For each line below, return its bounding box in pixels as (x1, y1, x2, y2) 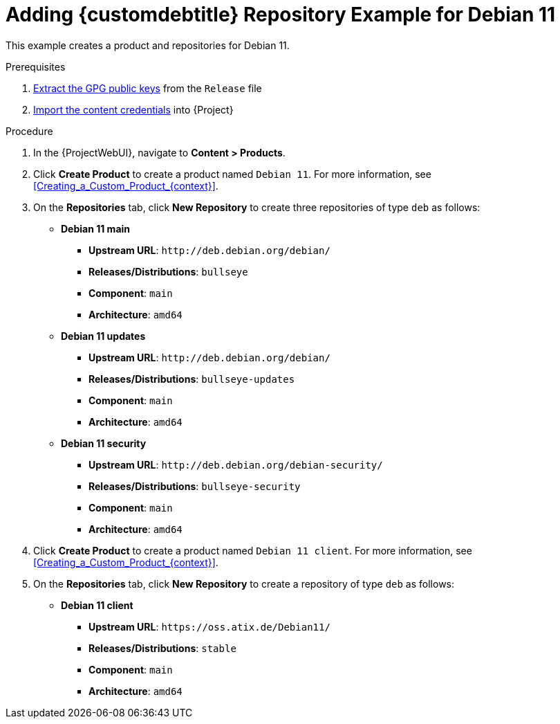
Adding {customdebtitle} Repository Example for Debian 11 (6, 3, 556, 26)
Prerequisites (6, 60, 66, 73)
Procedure (6, 125, 53, 137)
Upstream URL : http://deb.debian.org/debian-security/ (88, 458, 383, 471)
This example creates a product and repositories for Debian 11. (6, 39, 290, 51)
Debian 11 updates (61, 329, 146, 342)
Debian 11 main (61, 222, 131, 235)
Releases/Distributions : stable (88, 642, 236, 654)
